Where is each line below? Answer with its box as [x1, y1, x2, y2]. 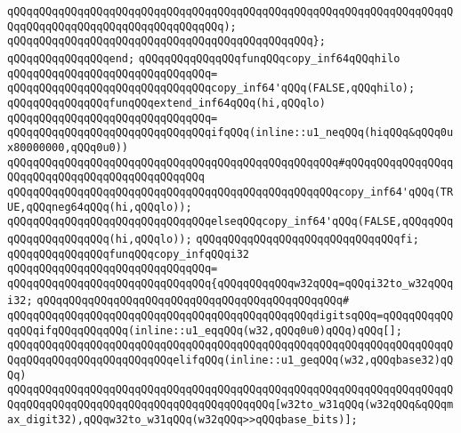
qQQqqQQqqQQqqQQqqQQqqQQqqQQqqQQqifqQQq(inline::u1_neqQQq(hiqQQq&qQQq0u [7, 126, 454, 140]
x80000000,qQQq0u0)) [7, 140, 129, 154]
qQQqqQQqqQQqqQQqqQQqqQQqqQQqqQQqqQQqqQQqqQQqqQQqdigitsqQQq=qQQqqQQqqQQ [7, 309, 454, 323]
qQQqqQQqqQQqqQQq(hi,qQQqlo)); [7, 232, 192, 245]
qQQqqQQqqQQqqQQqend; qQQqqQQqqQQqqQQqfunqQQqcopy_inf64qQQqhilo [7, 52, 400, 65]
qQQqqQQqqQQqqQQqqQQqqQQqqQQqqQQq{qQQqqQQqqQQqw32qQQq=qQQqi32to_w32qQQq [7, 277, 454, 290]
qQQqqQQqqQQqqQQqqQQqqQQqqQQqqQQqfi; [196, 232, 419, 245]
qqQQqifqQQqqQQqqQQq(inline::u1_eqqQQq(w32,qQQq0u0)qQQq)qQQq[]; [7, 324, 402, 337]
